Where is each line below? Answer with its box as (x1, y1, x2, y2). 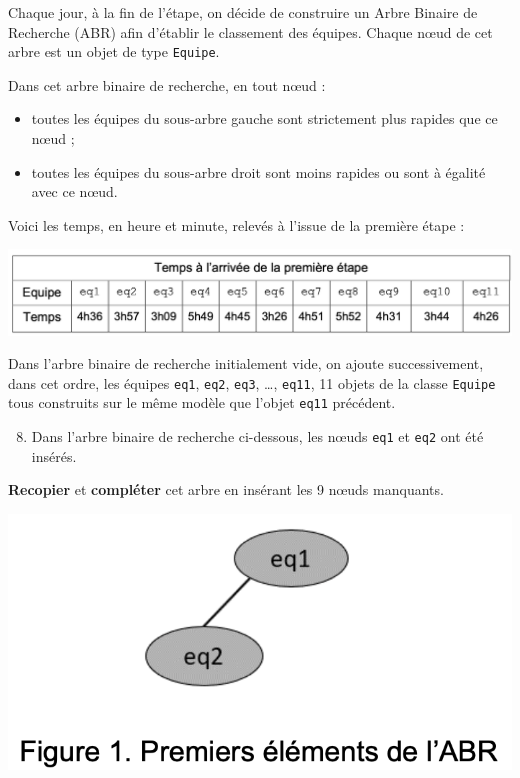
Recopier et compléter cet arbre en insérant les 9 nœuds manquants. (8, 479, 444, 500)
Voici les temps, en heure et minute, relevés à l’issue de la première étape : (8, 214, 465, 235)
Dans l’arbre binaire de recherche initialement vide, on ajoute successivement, (8, 353, 484, 374)
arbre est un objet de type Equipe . (8, 41, 220, 62)
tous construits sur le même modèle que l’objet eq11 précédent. (8, 392, 396, 413)
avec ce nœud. (31, 181, 118, 202)
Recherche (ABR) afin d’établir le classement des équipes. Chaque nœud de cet (8, 21, 493, 42)
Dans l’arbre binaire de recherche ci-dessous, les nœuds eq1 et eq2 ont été (31, 426, 484, 447)
